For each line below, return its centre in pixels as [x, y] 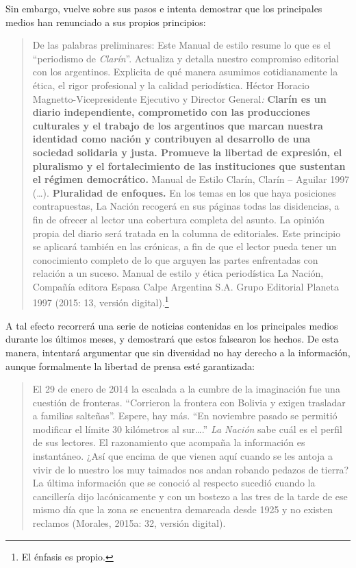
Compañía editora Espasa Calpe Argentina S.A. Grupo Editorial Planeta [186, 286]
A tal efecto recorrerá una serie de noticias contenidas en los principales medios [172, 325]
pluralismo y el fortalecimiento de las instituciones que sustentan [189, 165]
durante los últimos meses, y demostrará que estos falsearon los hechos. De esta [172, 339]
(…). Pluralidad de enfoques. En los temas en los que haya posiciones [184, 192]
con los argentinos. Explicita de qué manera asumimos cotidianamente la [185, 72]
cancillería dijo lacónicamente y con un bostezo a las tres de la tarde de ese [190, 496]
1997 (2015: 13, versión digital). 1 [101, 301]
